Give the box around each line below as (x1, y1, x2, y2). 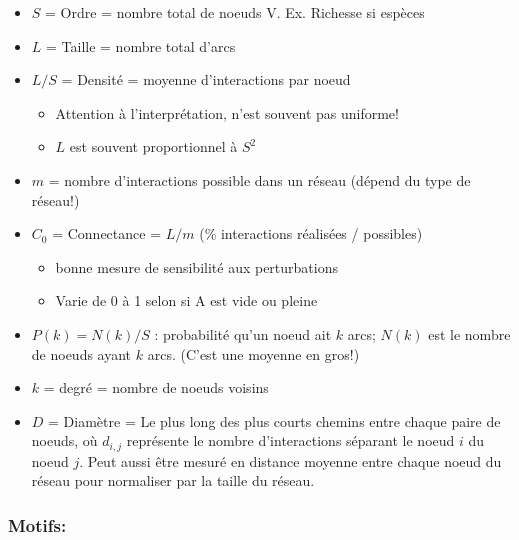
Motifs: (8, 512, 67, 537)
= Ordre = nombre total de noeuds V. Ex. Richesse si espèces (45, 2, 425, 22)
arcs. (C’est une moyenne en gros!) (147, 343, 360, 364)
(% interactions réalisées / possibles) (199, 223, 423, 244)
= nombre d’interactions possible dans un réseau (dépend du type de (48, 169, 471, 190)
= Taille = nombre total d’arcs (46, 35, 236, 56)
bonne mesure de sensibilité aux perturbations (55, 256, 338, 277)
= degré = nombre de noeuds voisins (43, 377, 269, 398)
